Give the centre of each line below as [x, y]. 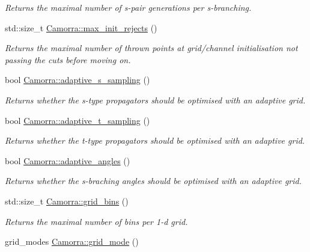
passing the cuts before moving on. [68, 59]
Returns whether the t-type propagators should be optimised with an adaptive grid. [155, 140]
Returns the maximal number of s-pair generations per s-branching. [128, 7]
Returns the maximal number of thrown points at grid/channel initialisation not [151, 48]
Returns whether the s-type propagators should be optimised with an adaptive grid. [155, 100]
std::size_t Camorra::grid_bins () [67, 201]
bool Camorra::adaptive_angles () [68, 160]
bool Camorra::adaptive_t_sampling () [77, 120]
